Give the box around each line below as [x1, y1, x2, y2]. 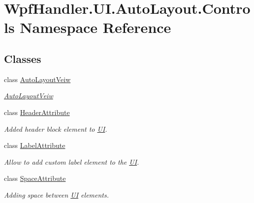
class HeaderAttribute [4, 107, 70, 117]
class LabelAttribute [4, 140, 65, 150]
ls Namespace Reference [4, 17, 171, 37]
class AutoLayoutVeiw [4, 74, 71, 84]
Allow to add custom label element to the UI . [4, 156, 139, 167]
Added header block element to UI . [4, 123, 107, 134]
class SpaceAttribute [4, 173, 66, 183]
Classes [4, 51, 41, 66]
